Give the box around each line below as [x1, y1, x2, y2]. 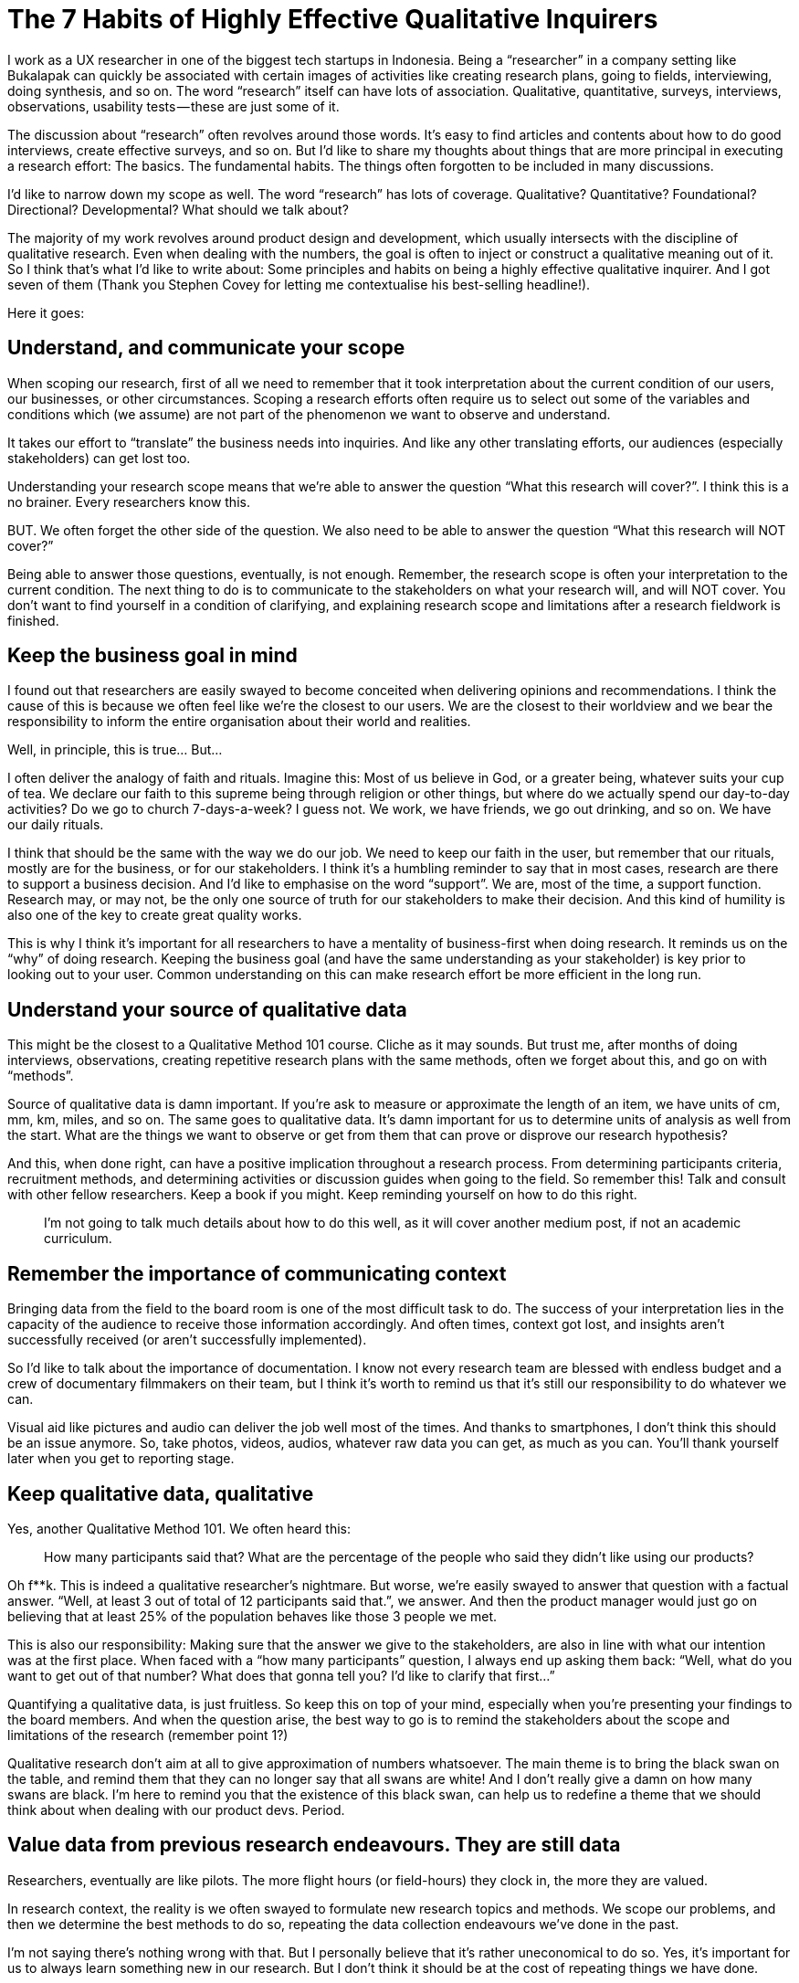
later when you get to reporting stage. [7, 1450, 235, 1467]
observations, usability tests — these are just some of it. [7, 98, 340, 114]
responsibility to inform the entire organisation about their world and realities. [7, 713, 471, 730]
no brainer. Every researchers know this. [7, 493, 250, 510]
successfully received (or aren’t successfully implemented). [7, 1332, 367, 1348]
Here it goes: [7, 304, 85, 321]
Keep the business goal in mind [7, 644, 298, 668]
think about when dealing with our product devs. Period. [7, 1801, 345, 1818]
